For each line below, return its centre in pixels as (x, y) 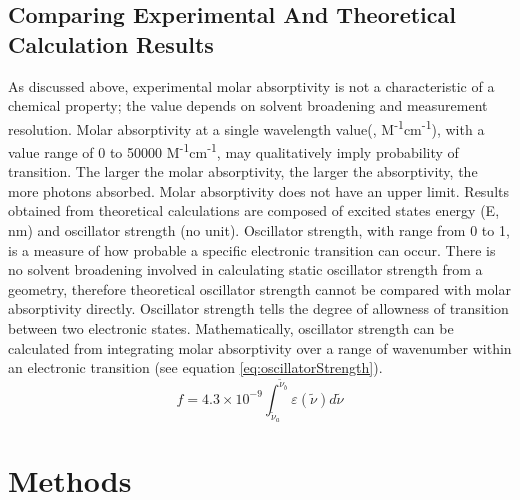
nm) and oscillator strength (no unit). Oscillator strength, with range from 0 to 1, (259, 230)
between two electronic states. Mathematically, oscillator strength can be (231, 328)
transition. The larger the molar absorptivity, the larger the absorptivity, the (243, 171)
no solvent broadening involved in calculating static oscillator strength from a (245, 269)
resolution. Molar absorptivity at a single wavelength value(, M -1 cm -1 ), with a (246, 127)
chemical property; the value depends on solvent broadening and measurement (248, 105)
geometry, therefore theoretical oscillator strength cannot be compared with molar (259, 288)
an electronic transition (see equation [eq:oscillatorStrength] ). (195, 367)
